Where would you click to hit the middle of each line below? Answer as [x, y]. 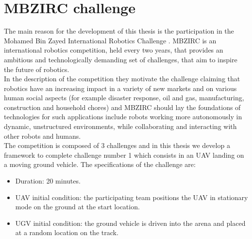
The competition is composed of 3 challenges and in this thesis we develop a [117, 145]
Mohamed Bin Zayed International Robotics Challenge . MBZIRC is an [110, 40]
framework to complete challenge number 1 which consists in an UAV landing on [124, 155]
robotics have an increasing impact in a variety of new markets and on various [120, 88]
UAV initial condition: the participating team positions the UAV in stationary [132, 197]
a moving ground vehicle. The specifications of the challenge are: [100, 164]
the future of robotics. [37, 69]
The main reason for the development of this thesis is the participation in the [119, 31]
